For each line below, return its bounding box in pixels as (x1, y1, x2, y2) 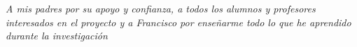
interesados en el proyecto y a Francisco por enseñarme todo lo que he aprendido (6, 15, 351, 29)
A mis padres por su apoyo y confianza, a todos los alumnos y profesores (6, 1, 316, 15)
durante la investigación (6, 28, 108, 43)
